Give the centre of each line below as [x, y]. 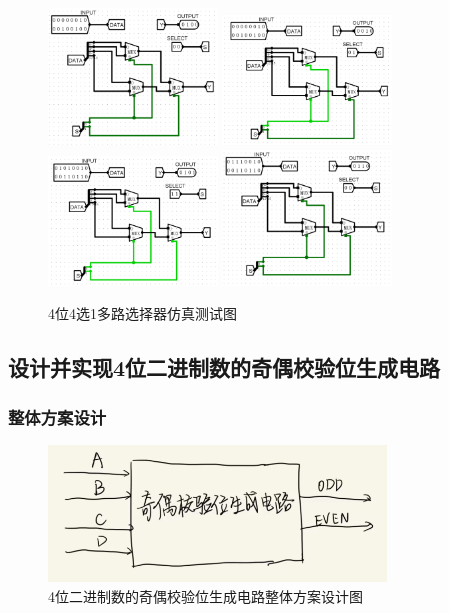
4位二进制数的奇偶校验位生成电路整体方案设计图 [205, 595]
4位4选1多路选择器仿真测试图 [142, 313]
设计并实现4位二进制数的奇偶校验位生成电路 [224, 367]
